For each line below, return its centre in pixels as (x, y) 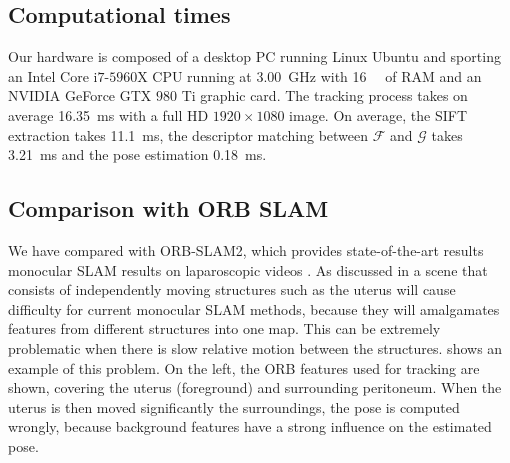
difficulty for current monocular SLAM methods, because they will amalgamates (254, 308)
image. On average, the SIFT (378, 114)
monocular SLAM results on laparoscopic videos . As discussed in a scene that (248, 269)
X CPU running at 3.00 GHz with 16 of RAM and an (309, 75)
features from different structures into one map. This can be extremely (224, 328)
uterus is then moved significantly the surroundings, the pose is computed (234, 406)
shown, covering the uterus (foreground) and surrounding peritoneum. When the (255, 387)
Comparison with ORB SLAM (168, 208)
